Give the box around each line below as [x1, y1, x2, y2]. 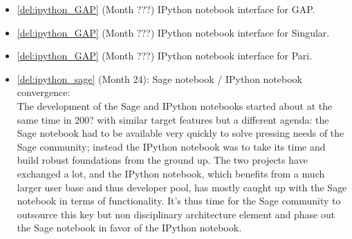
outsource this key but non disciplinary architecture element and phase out [17, 207, 335, 221]
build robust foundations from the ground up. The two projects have [17, 153, 308, 167]
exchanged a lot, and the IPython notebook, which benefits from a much [17, 166, 325, 180]
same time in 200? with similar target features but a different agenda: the [17, 112, 329, 126]
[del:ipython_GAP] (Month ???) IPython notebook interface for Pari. [17, 48, 313, 63]
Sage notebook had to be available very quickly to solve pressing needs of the [17, 126, 344, 140]
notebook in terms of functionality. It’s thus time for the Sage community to [17, 193, 341, 208]
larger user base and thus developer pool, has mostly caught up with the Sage [17, 180, 347, 194]
